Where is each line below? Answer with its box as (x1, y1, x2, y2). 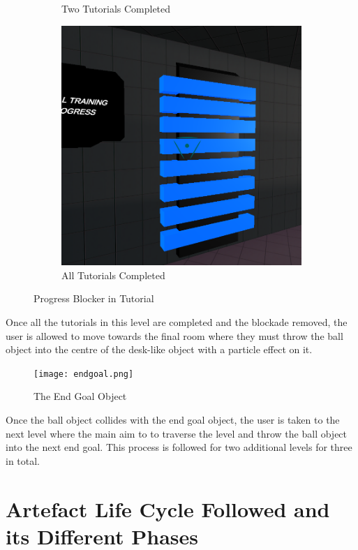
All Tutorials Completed (61, 267, 165, 282)
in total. (6, 453, 40, 468)
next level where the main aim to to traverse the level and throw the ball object (6, 426, 348, 440)
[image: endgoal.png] (33, 369, 134, 379)
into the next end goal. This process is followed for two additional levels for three (6, 440, 352, 454)
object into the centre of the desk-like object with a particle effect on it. (6, 342, 313, 357)
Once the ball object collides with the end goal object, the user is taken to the (6, 412, 340, 426)
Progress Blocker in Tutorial (33, 291, 154, 306)
